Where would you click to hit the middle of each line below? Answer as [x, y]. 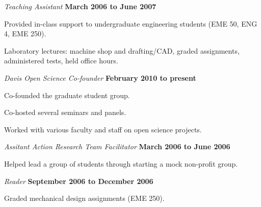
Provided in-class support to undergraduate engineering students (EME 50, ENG [131, 23]
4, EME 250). [25, 33]
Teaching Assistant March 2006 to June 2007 [80, 6]
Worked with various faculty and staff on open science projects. [103, 129]
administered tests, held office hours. [61, 61]
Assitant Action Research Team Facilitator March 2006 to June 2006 [117, 146]
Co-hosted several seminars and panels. [65, 112]
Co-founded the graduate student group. [67, 95]
